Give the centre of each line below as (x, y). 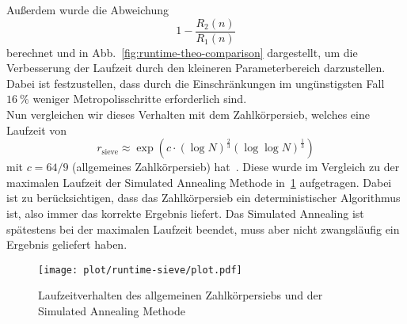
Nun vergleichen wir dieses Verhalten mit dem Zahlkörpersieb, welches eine (188, 114)
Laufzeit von (37, 130)
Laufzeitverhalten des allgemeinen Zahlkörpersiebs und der (181, 295)
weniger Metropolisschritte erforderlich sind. (140, 99)
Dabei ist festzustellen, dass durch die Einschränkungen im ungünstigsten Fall (196, 83)
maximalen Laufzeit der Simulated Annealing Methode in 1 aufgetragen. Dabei (199, 182)
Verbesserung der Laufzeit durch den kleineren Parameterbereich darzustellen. (196, 68)
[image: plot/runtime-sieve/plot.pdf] (140, 270)
